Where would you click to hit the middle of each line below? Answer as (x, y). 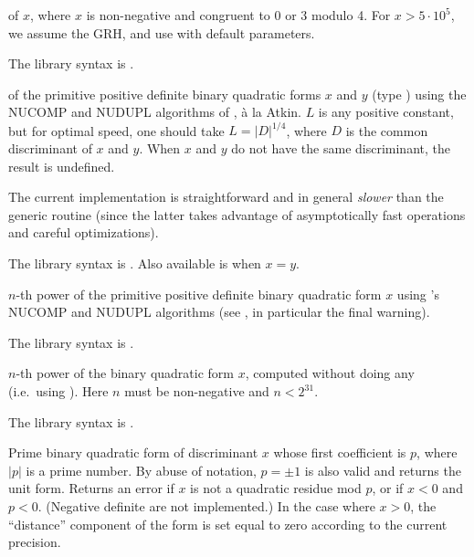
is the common (387, 130)
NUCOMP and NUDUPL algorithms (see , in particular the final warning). (219, 312)
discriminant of (50, 148)
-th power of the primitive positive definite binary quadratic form (199, 294)
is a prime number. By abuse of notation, (141, 470)
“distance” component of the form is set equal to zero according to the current (228, 524)
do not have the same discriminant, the (341, 148)
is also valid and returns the (383, 470)
